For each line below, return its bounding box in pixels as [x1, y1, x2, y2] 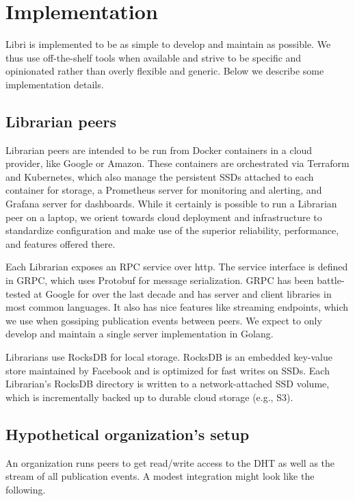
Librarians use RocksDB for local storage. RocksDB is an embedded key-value [5, 350, 332, 364]
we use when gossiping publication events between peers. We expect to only [5, 313, 322, 327]
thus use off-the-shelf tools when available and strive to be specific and [5, 50, 302, 64]
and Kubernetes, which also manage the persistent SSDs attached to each [5, 169, 314, 183]
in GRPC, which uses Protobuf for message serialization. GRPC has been [5, 273, 314, 287]
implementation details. [5, 77, 104, 91]
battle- [317, 273, 345, 287]
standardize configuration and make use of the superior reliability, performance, [5, 223, 339, 237]
